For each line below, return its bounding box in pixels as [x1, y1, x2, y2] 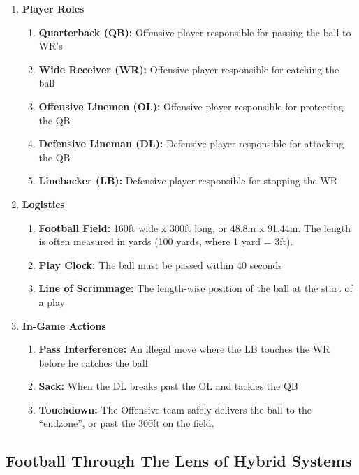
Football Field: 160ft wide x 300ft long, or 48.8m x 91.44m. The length [38, 220, 351, 235]
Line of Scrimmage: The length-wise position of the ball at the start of [38, 281, 353, 295]
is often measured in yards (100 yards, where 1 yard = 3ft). [38, 234, 293, 249]
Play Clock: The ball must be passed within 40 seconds [38, 257, 282, 272]
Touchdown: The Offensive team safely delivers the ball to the [38, 402, 312, 416]
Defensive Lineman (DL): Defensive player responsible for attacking [38, 136, 344, 151]
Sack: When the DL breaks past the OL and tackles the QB [38, 379, 298, 393]
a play [38, 294, 65, 309]
